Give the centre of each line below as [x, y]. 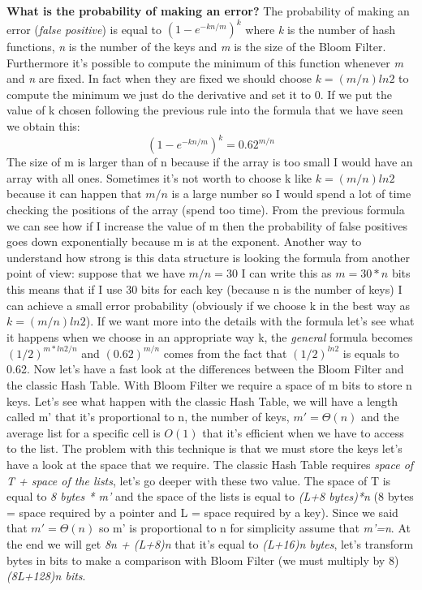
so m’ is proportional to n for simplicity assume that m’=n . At [254, 528]
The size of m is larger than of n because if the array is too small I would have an [210, 162]
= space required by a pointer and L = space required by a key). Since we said [202, 512]
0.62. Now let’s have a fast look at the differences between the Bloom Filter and [205, 369]
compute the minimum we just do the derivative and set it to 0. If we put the [199, 94]
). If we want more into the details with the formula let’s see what [250, 321]
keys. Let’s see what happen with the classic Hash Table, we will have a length [202, 401]
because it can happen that [74, 194]
